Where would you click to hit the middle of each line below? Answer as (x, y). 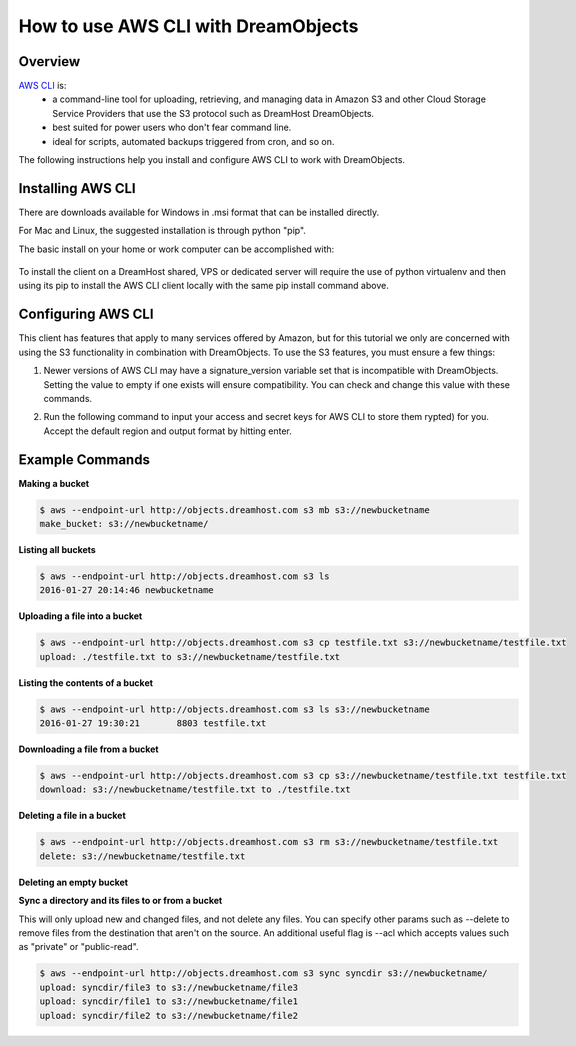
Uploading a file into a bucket (80, 616)
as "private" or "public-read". (78, 947)
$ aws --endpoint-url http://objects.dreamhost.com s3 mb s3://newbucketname (234, 509)
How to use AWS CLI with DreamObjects (188, 26)
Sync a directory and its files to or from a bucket (120, 901)
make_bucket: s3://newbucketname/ (124, 524)
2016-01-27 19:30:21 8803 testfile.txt (153, 723)
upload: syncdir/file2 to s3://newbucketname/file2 (169, 1015)
